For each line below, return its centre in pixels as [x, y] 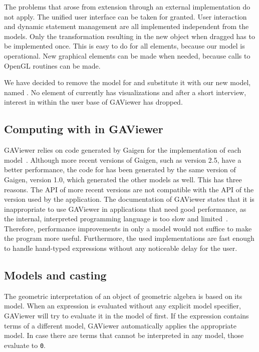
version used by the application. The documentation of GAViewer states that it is [129, 199]
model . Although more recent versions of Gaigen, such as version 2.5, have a [123, 159]
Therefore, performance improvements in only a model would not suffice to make [128, 228]
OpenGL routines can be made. [52, 65]
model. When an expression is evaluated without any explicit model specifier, [122, 306]
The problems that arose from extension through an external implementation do [127, 7]
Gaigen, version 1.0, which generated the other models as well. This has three [123, 179]
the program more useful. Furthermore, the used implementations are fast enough [129, 238]
